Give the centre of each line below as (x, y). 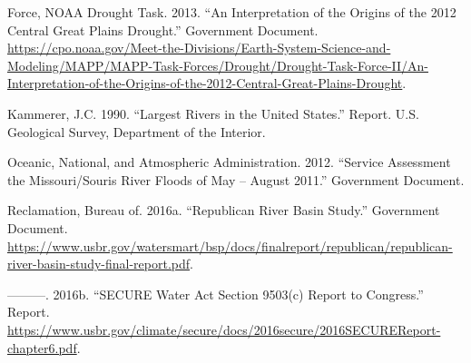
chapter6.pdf (42, 347)
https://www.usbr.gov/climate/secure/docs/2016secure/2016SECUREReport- (224, 329)
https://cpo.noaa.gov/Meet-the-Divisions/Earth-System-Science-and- (199, 48)
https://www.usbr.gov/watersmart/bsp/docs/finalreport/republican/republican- (230, 245)
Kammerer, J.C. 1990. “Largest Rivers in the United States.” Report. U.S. (213, 113)
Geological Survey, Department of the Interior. (137, 131)
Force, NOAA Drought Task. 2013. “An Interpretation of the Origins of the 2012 (232, 12)
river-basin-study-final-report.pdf (99, 264)
